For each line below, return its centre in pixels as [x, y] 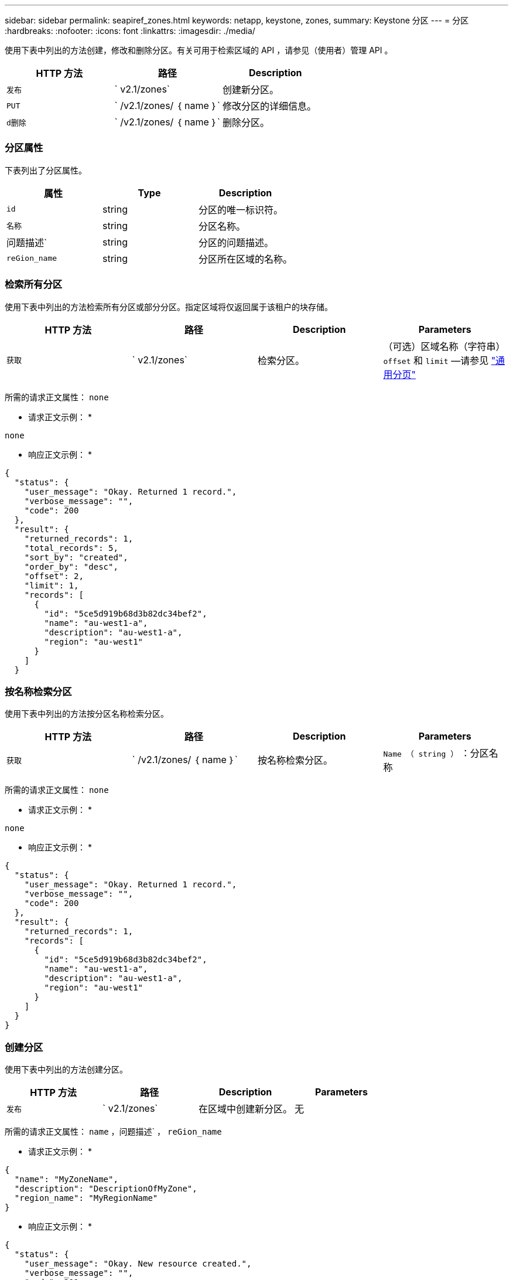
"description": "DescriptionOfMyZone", [106, 1189]
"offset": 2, [54, 576]
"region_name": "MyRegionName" [86, 1198]
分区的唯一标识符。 [241, 210]
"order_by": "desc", [71, 566]
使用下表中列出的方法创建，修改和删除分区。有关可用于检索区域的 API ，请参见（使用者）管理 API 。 [199, 50]
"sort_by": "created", [76, 557]
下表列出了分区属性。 [46, 170]
